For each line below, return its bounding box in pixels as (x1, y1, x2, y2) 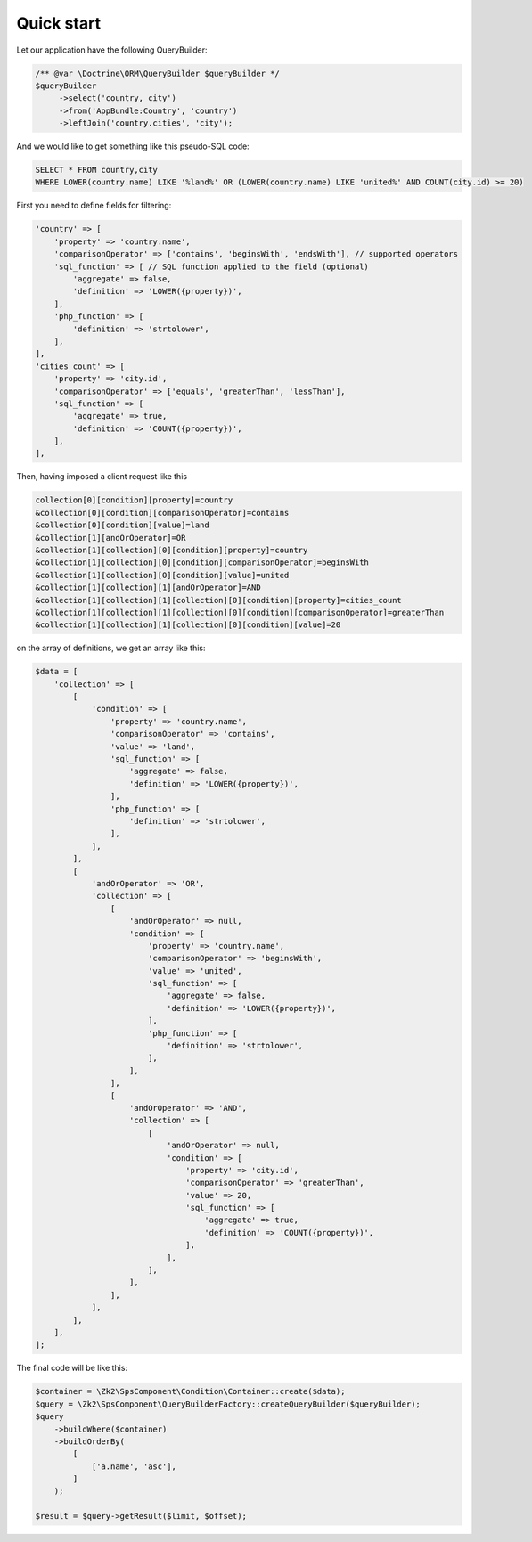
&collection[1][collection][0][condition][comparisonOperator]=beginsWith (35, 558, 370, 567)
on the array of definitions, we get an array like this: (16, 642, 206, 654)
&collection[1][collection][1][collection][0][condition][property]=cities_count (35, 595, 403, 605)
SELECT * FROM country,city (35, 165, 158, 175)
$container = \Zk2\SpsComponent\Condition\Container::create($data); (35, 1386, 346, 1397)
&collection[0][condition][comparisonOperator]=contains (35, 508, 290, 518)
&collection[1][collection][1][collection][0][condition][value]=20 (35, 620, 341, 630)
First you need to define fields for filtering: (16, 200, 172, 211)
